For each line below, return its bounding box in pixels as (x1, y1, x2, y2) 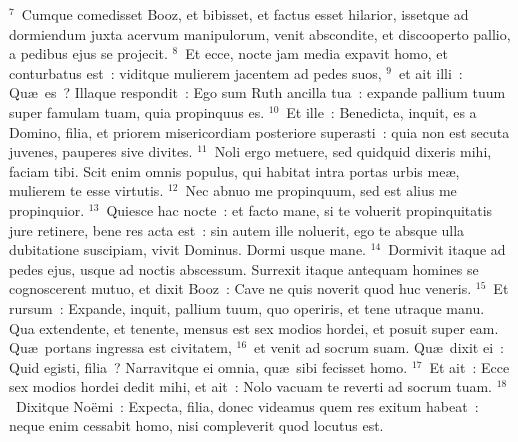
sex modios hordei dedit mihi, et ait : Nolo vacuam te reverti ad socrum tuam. (9, 376, 492, 397)
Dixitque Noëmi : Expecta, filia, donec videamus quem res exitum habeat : (15, 395, 479, 416)
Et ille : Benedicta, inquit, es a (286, 101, 477, 122)
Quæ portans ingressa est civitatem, (9, 337, 232, 358)
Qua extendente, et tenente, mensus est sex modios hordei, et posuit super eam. (9, 317, 499, 338)
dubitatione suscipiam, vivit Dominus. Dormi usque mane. (9, 239, 366, 260)
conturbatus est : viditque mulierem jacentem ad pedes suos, (9, 62, 382, 83)
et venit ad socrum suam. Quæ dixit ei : (254, 337, 504, 358)
